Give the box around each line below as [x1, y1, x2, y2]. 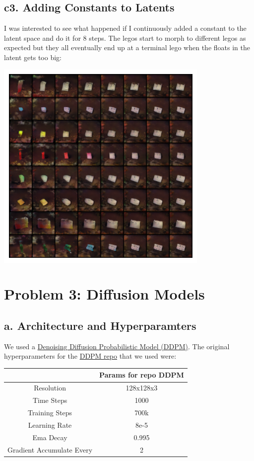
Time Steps [32, 395, 67, 405]
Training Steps [27, 407, 72, 417]
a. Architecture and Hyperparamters [4, 317, 196, 333]
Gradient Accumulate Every [7, 444, 93, 455]
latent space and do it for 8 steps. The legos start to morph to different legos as [4, 32, 246, 43]
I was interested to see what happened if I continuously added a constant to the [4, 23, 247, 33]
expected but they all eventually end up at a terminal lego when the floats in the [4, 42, 250, 53]
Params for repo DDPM [99, 370, 184, 380]
